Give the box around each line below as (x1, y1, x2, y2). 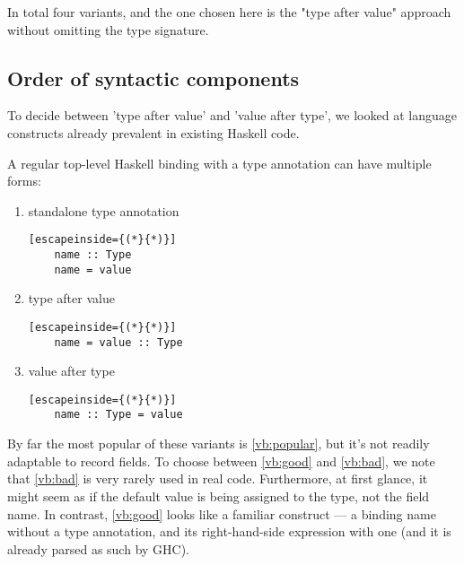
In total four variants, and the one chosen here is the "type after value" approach (7, 3, 451, 21)
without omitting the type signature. (7, 20, 209, 39)
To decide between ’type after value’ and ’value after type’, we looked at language (7, 106, 457, 125)
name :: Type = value (54, 408, 183, 422)
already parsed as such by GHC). (7, 539, 190, 558)
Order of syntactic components (7, 64, 300, 91)
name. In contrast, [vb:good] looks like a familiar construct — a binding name (7, 504, 436, 523)
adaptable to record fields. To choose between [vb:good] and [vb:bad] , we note (7, 451, 435, 470)
